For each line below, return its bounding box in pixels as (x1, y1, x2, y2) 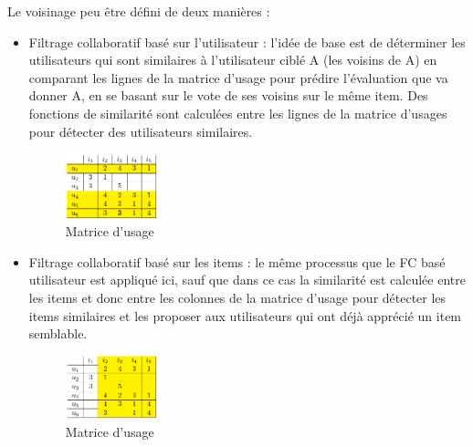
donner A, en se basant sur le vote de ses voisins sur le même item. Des (28, 86, 428, 105)
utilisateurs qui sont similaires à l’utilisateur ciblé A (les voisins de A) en (28, 50, 437, 69)
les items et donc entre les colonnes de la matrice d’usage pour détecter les (28, 288, 447, 307)
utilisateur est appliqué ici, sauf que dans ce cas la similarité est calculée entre (28, 270, 466, 289)
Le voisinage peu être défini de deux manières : (7, 2, 270, 20)
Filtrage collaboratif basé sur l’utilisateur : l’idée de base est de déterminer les (28, 32, 466, 51)
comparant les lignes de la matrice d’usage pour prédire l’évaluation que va (28, 68, 448, 87)
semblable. (28, 324, 88, 343)
